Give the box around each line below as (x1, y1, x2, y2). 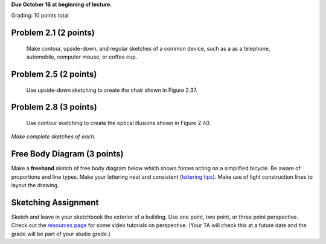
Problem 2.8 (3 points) (11, 102, 97, 112)
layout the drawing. (11, 182, 60, 189)
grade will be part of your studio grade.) (11, 230, 111, 237)
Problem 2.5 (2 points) (11, 69, 97, 79)
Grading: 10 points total (11, 12, 69, 19)
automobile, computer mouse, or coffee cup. (26, 53, 138, 60)
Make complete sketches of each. (11, 133, 96, 140)
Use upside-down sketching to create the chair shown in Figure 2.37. (26, 86, 197, 94)
